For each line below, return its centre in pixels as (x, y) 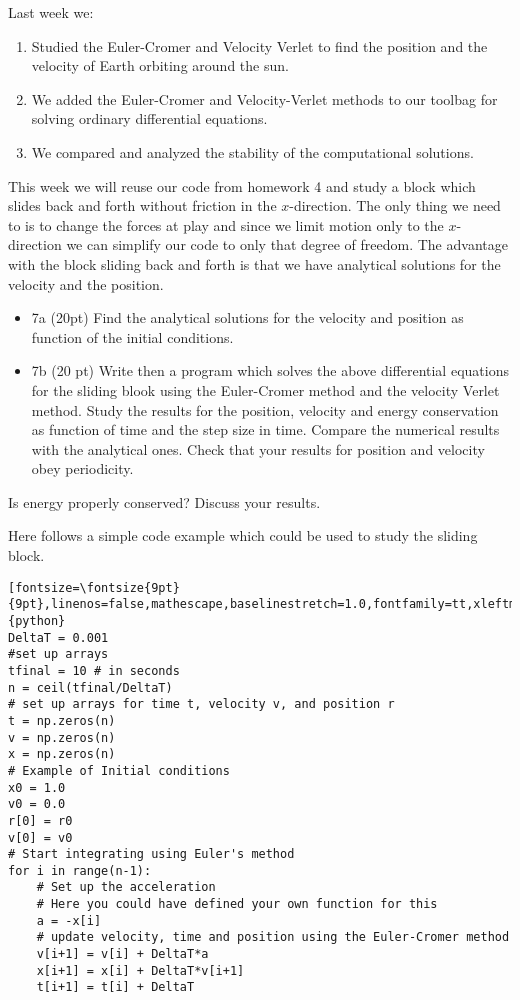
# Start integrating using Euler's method (151, 854)
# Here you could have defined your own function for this (237, 904)
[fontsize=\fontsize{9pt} (94, 587)
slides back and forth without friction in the (142, 205)
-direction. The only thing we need (395, 205)
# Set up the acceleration (126, 887)
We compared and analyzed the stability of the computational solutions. (252, 151)
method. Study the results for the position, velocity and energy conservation (265, 409)
